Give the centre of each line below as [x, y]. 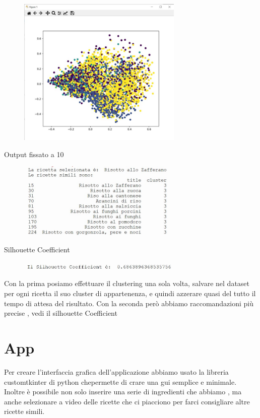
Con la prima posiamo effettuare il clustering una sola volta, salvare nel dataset [127, 283]
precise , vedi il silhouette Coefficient [61, 313]
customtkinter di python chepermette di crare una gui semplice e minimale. [120, 381]
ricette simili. [24, 411]
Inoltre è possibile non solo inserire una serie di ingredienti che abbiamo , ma [123, 392]
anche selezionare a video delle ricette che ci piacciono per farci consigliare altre [127, 401]
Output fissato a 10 [34, 154]
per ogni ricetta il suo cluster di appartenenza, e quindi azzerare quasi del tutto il [130, 293]
